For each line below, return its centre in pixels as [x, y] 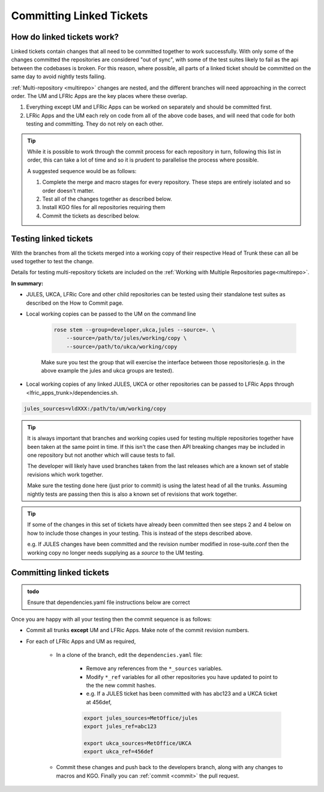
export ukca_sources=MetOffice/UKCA [138, 743]
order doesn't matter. [68, 190]
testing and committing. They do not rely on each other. [95, 124]
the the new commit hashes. [121, 686]
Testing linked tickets [52, 238]
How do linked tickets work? [65, 37]
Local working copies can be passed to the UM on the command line [111, 314]
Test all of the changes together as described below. [107, 199]
